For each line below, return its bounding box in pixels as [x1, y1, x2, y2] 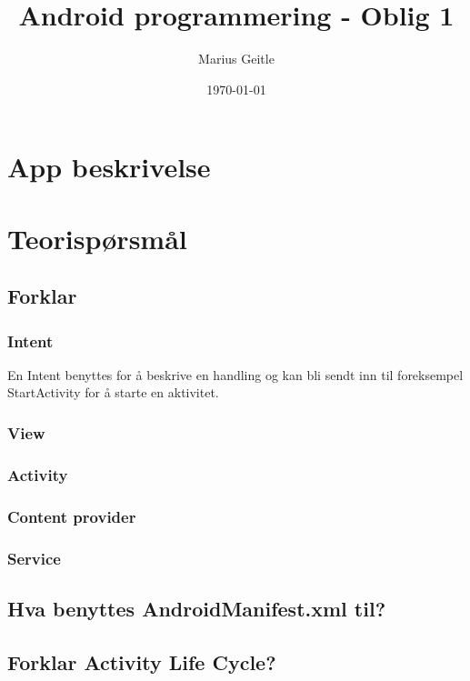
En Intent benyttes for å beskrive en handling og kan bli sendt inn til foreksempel [7, 365, 464, 384]
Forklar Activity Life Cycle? [7, 647, 276, 676]
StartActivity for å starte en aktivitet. [7, 383, 219, 402]
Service [7, 546, 61, 569]
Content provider [7, 505, 136, 527]
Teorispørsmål [7, 219, 187, 256]
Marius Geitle [198, 49, 275, 68]
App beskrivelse [7, 148, 211, 185]
